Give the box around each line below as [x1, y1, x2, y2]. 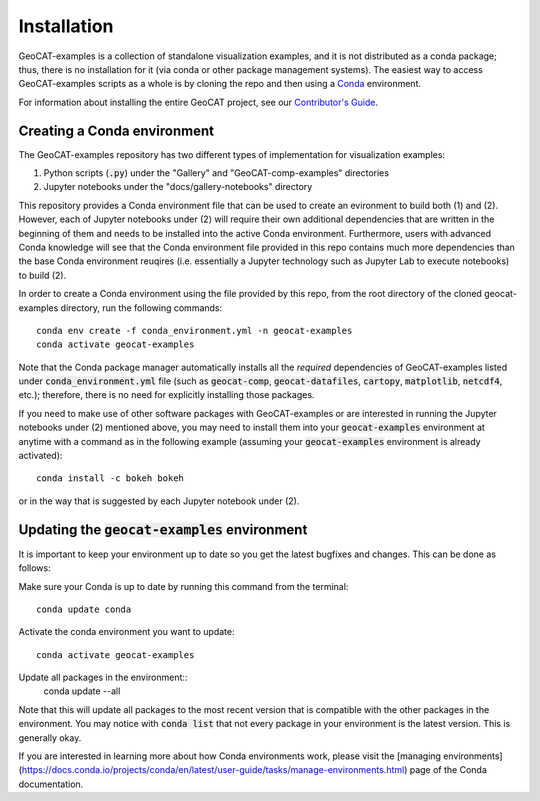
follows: [18, 562, 51, 574]
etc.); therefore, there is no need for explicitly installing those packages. [18, 389, 315, 401]
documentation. [18, 778, 84, 790]
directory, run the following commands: [60, 301, 223, 314]
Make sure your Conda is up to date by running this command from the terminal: [18, 580, 349, 592]
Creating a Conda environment [18, 122, 215, 139]
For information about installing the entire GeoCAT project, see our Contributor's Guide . [18, 96, 379, 108]
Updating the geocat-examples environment [18, 521, 308, 538]
